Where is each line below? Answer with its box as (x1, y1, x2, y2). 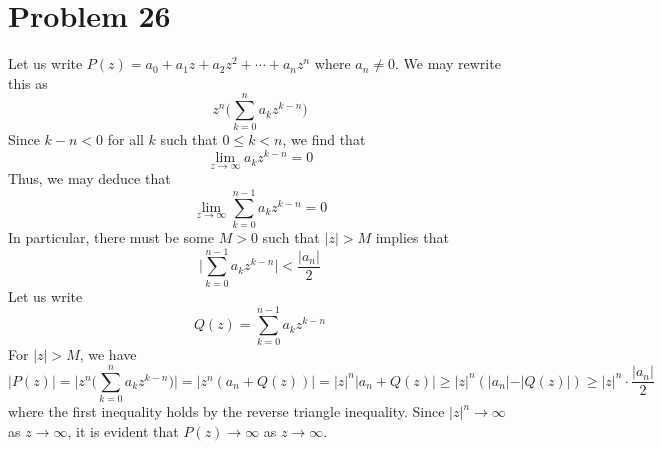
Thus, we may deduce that (8, 168, 171, 189)
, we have (79, 344, 137, 365)
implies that (375, 227, 449, 248)
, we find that (282, 129, 366, 150)
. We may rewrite (395, 53, 501, 74)
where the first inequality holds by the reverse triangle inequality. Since (8, 401, 445, 422)
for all (107, 129, 144, 150)
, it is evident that (67, 420, 179, 441)
